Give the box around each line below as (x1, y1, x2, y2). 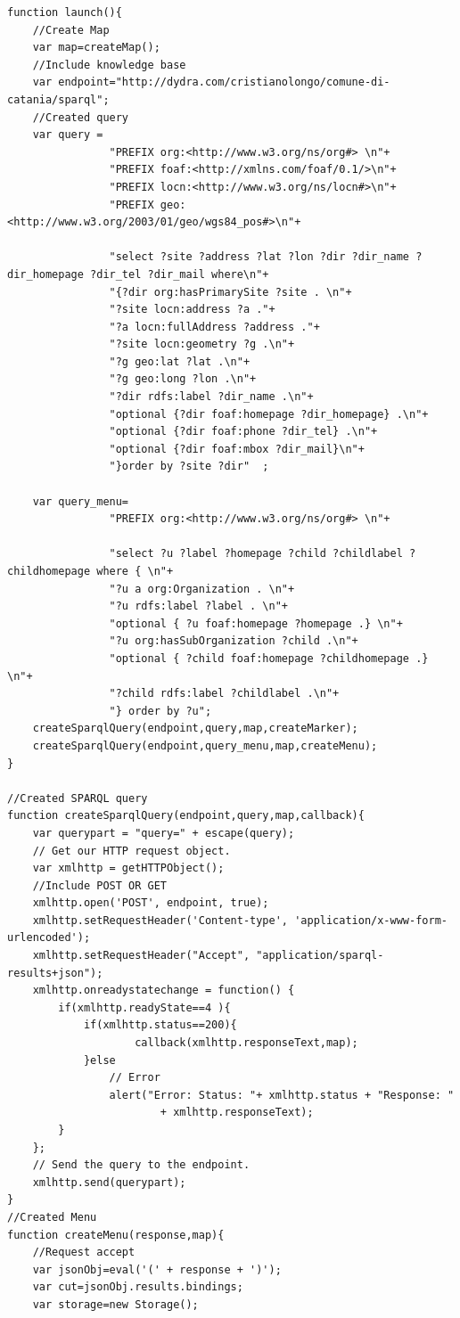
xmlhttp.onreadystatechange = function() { (32, 984, 295, 997)
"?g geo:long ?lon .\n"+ (109, 372, 257, 386)
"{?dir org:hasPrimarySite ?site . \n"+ (109, 285, 352, 299)
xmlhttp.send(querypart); (32, 1175, 186, 1189)
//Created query (32, 111, 129, 124)
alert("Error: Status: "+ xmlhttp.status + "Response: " (109, 1088, 455, 1101)
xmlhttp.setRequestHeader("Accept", (32, 949, 251, 962)
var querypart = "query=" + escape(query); (32, 826, 295, 839)
